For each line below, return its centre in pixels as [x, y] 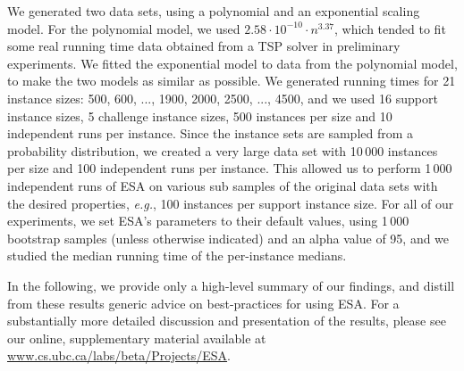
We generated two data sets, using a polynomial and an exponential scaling [214, 11]
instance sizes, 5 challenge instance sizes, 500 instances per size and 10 [200, 115]
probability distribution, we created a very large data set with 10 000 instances [223, 150]
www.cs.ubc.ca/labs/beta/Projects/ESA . [119, 355]
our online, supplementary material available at [137, 338]
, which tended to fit [390, 28]
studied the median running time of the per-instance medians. [177, 256]
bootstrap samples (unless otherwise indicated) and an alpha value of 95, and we [228, 238]
